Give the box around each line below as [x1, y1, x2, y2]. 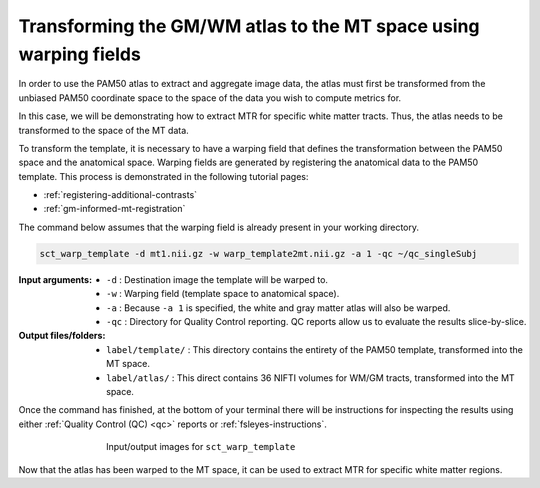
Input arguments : [18, 273, 93, 285]
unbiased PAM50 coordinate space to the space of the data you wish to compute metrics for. [18, 91, 402, 104]
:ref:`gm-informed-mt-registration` [43, 203, 186, 215]
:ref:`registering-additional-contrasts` [43, 189, 198, 201]
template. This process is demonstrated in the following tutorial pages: [18, 170, 309, 182]
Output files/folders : [18, 330, 106, 342]
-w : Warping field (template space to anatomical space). [106, 288, 340, 300]
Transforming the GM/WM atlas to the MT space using [18, 15, 480, 37]
